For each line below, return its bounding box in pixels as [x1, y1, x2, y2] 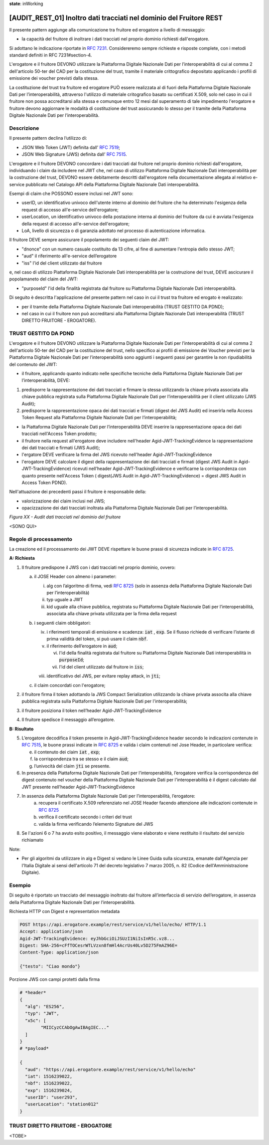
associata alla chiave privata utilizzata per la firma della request [46, 611, 177, 617]
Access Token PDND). [21, 479, 67, 485]
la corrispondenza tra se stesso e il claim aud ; [34, 756, 129, 762]
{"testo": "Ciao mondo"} [19, 963, 81, 969]
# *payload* [19, 1046, 49, 1051]
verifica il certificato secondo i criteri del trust [38, 814, 132, 820]
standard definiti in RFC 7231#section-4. [9, 52, 92, 58]
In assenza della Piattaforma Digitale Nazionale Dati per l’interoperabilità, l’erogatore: [21, 793, 195, 799]
